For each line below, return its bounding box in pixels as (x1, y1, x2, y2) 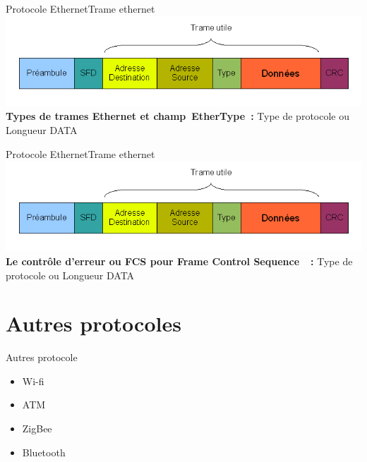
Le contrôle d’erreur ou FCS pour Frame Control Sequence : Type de (6, 253, 353, 268)
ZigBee (22, 421, 52, 435)
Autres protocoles (6, 309, 181, 338)
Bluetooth (22, 444, 66, 459)
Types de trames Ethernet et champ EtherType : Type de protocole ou (6, 109, 349, 123)
